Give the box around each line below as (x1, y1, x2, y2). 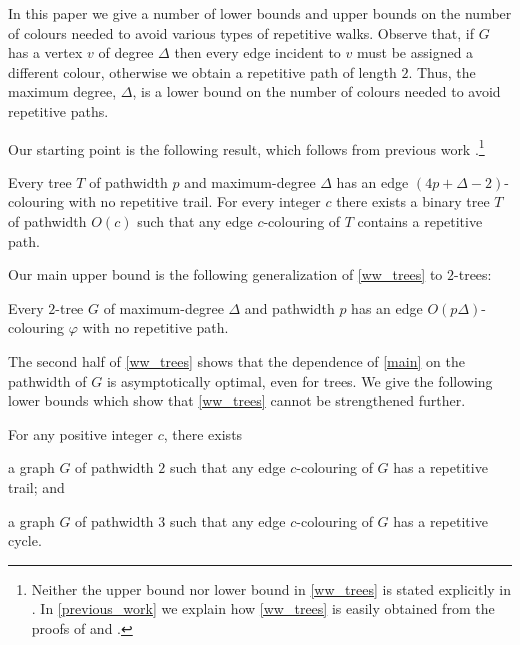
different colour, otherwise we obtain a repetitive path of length (8, 61, 397, 82)
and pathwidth (244, 297, 335, 318)
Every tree (8, 171, 72, 192)
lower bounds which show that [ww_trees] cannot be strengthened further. (8, 390, 466, 411)
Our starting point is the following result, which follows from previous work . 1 (8, 135, 485, 159)
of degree (98, 42, 154, 63)
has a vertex (8, 42, 83, 63)
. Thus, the (408, 61, 476, 82)
